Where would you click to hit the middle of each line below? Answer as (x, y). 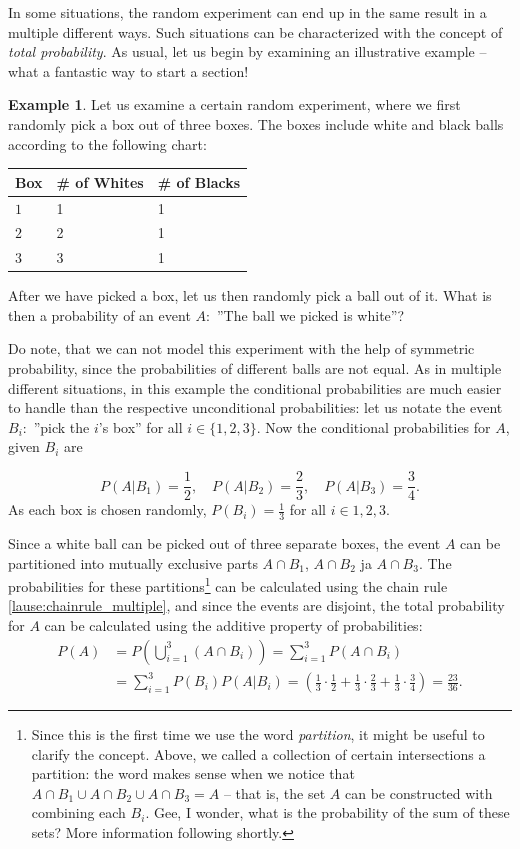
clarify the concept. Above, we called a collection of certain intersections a (258, 753)
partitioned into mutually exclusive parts (133, 562)
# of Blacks (199, 181)
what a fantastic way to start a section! (128, 70)
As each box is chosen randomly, (107, 509)
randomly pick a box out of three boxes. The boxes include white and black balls (256, 123)
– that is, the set (274, 792)
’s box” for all (140, 426)
